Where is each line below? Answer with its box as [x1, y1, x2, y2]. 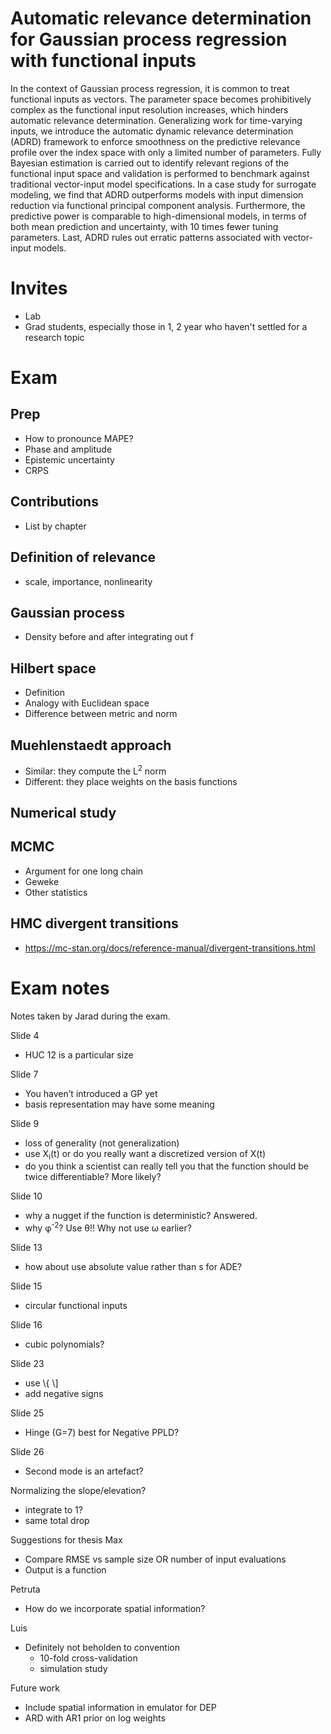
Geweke [24, 875, 60, 887]
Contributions [10, 493, 99, 511]
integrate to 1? [24, 1504, 83, 1516]
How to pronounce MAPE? [24, 432, 134, 444]
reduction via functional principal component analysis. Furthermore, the [10, 199, 306, 211]
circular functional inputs [24, 1300, 128, 1311]
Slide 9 [10, 1117, 40, 1129]
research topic [24, 331, 85, 343]
